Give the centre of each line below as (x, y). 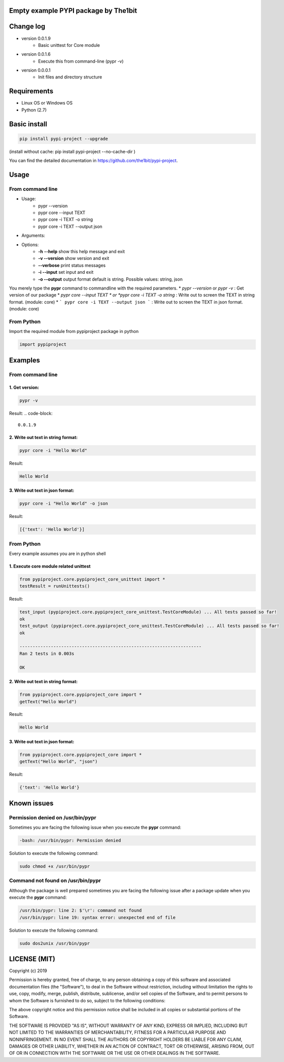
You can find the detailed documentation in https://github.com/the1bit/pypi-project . (93, 161)
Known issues (31, 803)
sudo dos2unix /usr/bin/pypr (55, 943)
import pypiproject (43, 345)
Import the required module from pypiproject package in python (74, 331)
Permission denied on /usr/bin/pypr (53, 817)
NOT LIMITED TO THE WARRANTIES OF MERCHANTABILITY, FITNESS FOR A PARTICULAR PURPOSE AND (118, 1032)
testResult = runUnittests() (55, 586)
